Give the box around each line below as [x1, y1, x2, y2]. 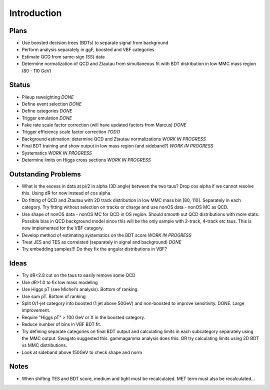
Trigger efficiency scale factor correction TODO [21, 129, 120, 135]
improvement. [21, 307, 50, 313]
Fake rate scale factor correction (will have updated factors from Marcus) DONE [21, 122, 187, 128]
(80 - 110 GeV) [21, 67, 51, 73]
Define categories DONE [21, 108, 72, 114]
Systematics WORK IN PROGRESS [21, 150, 92, 156]
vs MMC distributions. [21, 342, 67, 348]
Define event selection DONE [21, 100, 82, 107]
